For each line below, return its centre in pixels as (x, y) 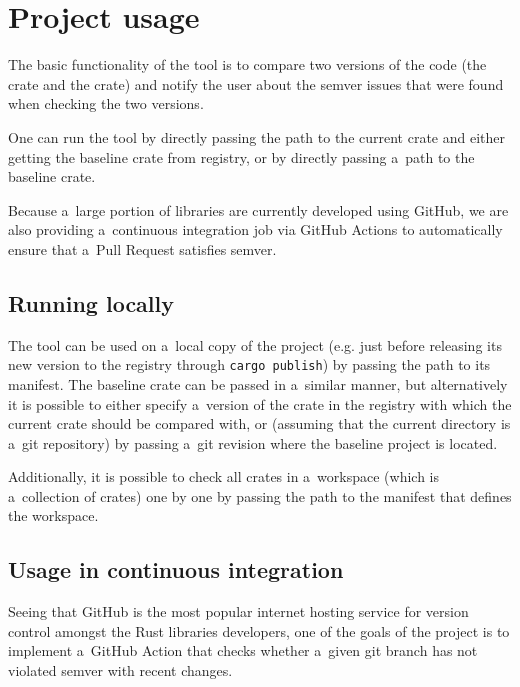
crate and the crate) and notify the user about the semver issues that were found (256, 83)
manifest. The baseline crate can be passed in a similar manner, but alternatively (258, 383)
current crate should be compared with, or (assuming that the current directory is (259, 423)
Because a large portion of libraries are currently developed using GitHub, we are (258, 209)
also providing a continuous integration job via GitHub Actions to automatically (255, 229)
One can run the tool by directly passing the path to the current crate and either (257, 136)
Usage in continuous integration (176, 569)
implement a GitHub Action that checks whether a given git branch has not (243, 650)
